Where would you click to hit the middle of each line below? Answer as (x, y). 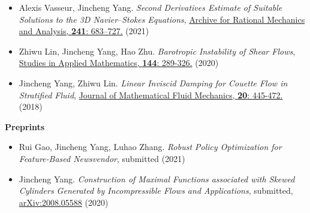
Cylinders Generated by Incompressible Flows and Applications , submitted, (156, 190)
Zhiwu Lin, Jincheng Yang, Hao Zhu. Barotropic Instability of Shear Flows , (157, 51)
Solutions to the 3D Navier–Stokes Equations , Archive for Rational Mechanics (162, 19)
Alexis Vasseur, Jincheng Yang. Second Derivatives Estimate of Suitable (151, 7)
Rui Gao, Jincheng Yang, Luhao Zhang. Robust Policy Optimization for (150, 147)
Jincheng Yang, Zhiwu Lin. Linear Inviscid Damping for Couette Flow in (153, 82)
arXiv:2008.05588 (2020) (64, 202)
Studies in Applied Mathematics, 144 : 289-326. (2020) (119, 63)
